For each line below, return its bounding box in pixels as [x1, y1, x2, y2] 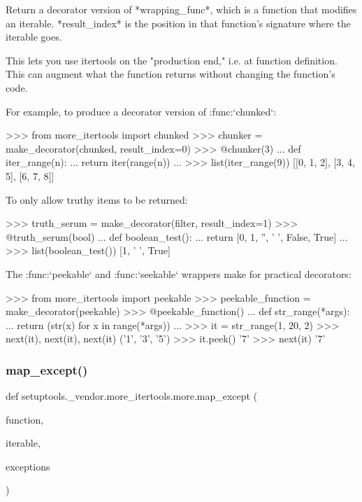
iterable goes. [6, 29, 62, 44]
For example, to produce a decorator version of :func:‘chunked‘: [6, 104, 277, 118]
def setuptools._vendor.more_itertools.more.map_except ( [6, 389, 258, 403]
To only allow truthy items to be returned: [6, 192, 188, 207]
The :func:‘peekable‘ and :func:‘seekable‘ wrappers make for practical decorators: [6, 266, 352, 281]
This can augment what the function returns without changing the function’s [6, 67, 335, 81]
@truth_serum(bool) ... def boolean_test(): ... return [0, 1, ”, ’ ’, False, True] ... [6, 229, 348, 244]
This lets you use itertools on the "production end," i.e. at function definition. [6, 53, 338, 67]
